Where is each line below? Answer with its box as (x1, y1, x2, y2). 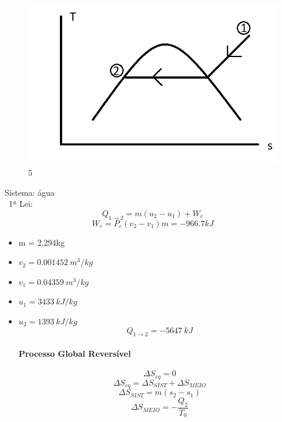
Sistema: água (5, 186, 55, 198)
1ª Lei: (8, 197, 33, 210)
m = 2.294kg (18, 236, 65, 248)
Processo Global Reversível (18, 347, 131, 359)
